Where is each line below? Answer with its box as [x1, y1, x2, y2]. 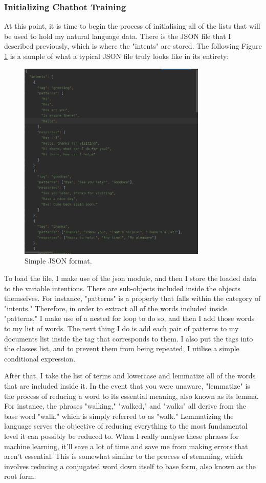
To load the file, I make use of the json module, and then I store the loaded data [4, 273, 257, 284]
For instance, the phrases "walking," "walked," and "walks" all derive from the [4, 400, 247, 411]
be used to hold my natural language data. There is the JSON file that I [4, 30, 231, 41]
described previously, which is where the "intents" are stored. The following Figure [4, 41, 262, 51]
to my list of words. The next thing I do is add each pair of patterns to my [4, 323, 239, 333]
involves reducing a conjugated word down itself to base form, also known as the [4, 460, 256, 471]
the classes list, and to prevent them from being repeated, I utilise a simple [4, 343, 239, 354]
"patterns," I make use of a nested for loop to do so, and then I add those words [4, 313, 255, 324]
